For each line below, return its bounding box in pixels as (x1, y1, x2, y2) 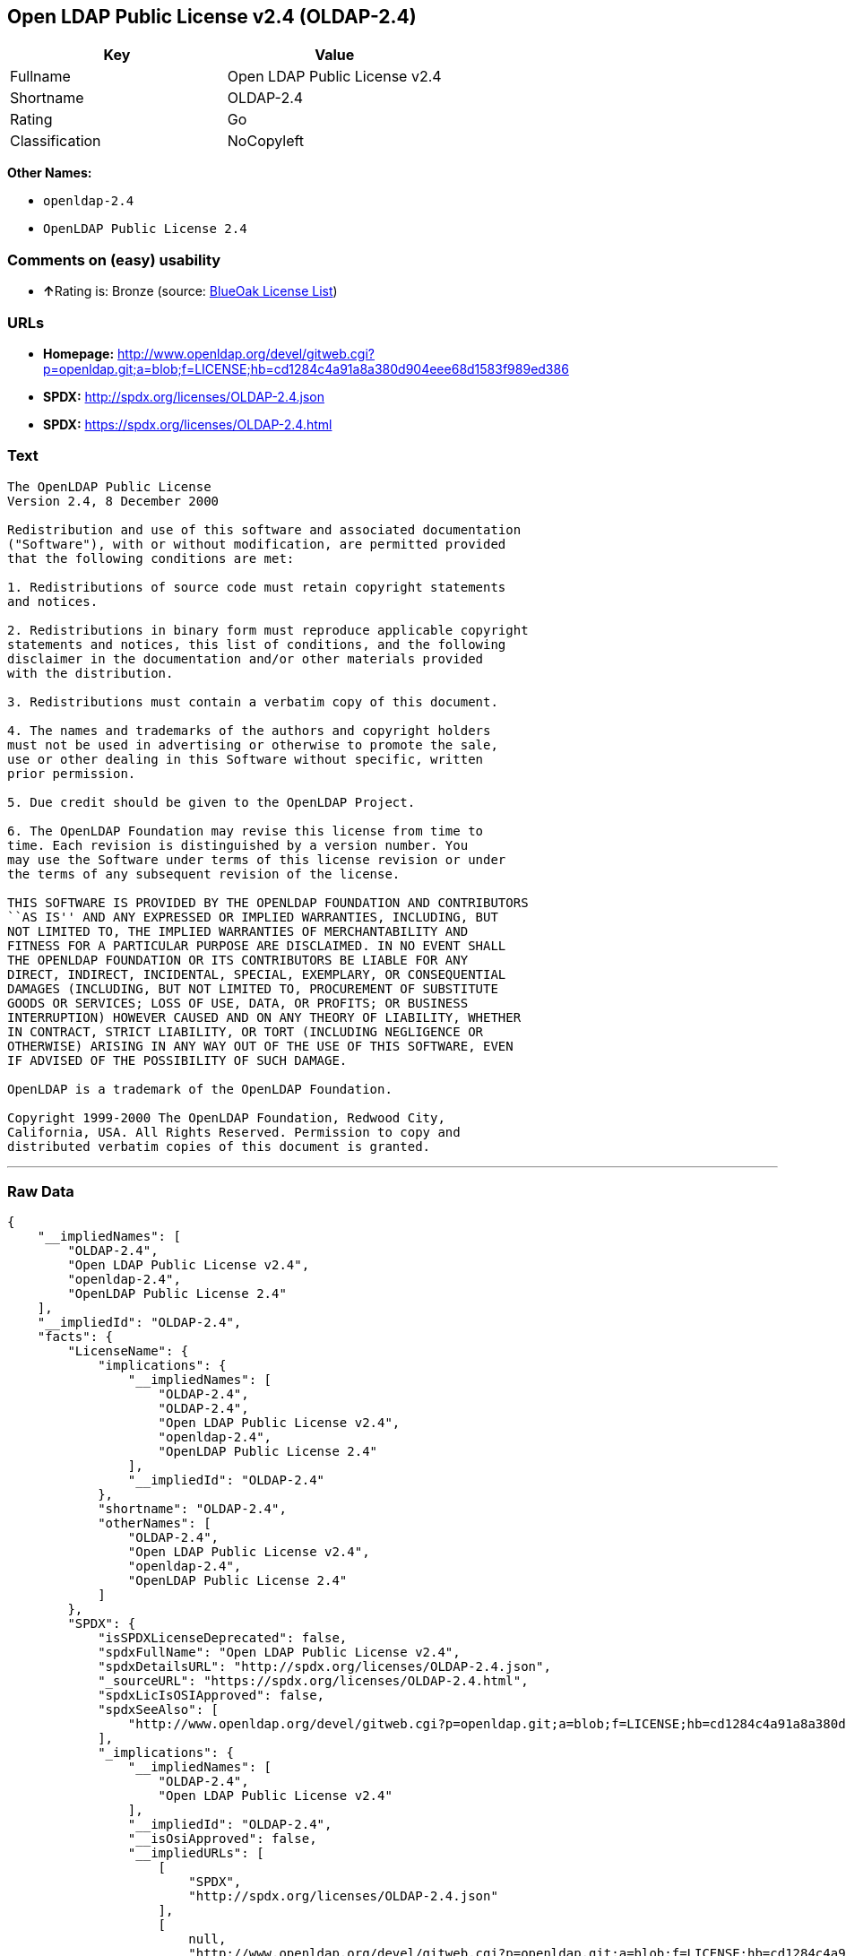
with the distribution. (7, 665, 174, 680)
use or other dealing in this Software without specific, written (7, 751, 484, 766)
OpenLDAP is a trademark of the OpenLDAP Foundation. (7, 1081, 393, 1096)
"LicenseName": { (67, 1344, 189, 1359)
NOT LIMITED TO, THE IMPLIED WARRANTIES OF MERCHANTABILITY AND (7, 923, 469, 939)
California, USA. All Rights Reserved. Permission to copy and (7, 1124, 461, 1139)
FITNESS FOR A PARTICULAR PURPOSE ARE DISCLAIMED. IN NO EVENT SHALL (7, 938, 506, 953)
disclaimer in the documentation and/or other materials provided (7, 651, 484, 666)
